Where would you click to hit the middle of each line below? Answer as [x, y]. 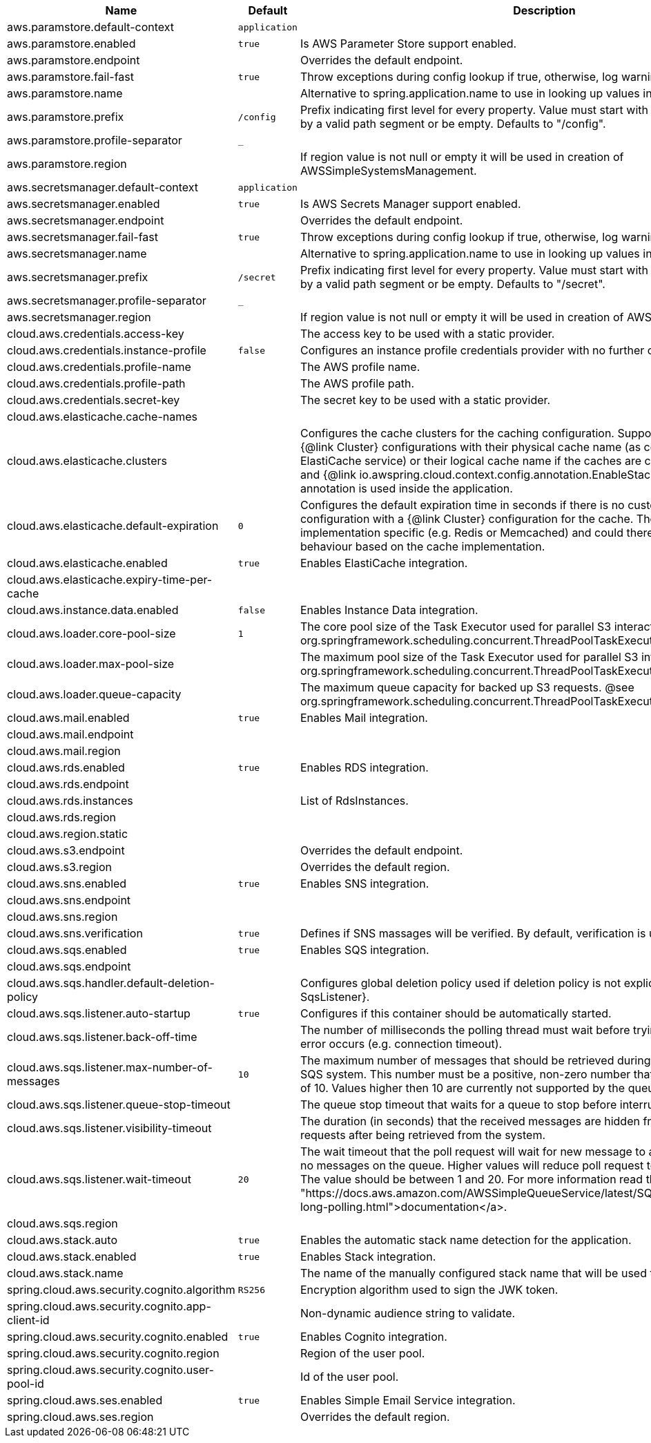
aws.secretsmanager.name [77, 254]
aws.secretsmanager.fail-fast [82, 237]
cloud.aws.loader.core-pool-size [91, 633]
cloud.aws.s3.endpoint [66, 850]
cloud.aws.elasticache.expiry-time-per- [110, 580]
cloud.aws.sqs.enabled [67, 950]
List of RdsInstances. [354, 801]
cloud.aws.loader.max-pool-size [91, 664]
